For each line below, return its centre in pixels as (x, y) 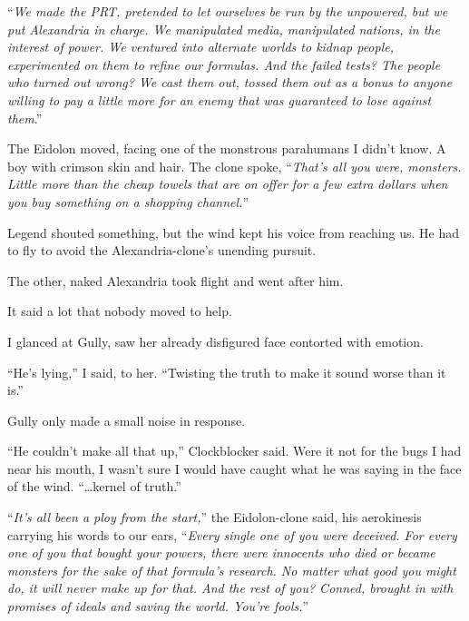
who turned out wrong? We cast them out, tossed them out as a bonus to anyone (230, 82)
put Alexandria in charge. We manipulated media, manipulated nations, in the (224, 29)
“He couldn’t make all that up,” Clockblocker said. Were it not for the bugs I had (234, 451)
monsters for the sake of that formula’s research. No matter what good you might (232, 570)
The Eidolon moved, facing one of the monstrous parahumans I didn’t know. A (227, 148)
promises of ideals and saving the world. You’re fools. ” (158, 606)
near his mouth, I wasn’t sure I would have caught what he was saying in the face (234, 468)
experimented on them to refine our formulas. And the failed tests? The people (224, 64)
